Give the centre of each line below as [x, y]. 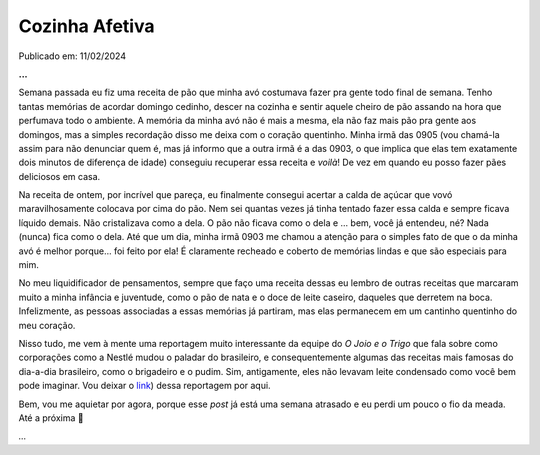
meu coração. [47, 325]
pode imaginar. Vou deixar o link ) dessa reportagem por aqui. [144, 386]
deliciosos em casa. [59, 176]
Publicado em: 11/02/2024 [72, 56]
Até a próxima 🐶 [51, 417]
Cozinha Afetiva [86, 26]
